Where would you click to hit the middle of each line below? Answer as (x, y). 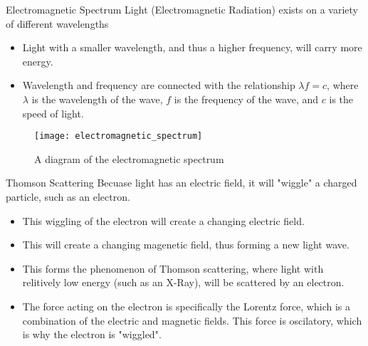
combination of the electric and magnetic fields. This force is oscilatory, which (192, 320)
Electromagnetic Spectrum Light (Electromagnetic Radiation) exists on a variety (182, 9)
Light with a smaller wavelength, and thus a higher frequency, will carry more (192, 47)
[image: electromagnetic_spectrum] (119, 136)
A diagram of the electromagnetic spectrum (129, 158)
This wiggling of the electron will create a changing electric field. (163, 220)
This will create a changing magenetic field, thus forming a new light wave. (186, 245)
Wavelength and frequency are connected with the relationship (159, 85)
